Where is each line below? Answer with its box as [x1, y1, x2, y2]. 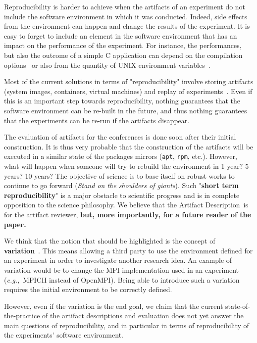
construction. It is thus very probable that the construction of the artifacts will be [4, 141, 254, 151]
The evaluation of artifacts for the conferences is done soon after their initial [4, 132, 236, 142]
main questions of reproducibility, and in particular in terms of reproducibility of [4, 320, 249, 330]
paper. [4, 219, 26, 229]
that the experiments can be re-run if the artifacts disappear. [4, 115, 190, 125]
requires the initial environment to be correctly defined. [4, 284, 172, 294]
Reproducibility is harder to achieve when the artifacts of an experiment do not [4, 1, 246, 11]
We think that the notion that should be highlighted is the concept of [4, 236, 215, 246]
